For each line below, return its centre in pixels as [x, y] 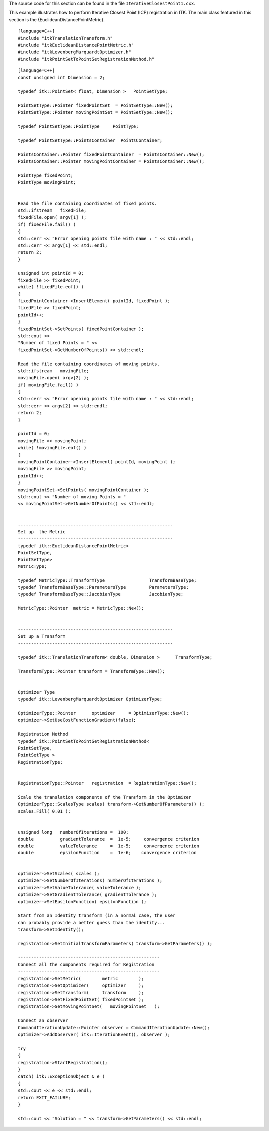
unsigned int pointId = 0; [51, 273]
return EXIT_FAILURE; [44, 1097]
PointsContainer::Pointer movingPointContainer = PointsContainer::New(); [111, 161]
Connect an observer [43, 1020]
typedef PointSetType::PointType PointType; [78, 127]
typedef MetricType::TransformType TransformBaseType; [107, 580]
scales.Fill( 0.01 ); [44, 811]
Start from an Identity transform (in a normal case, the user [97, 916]
